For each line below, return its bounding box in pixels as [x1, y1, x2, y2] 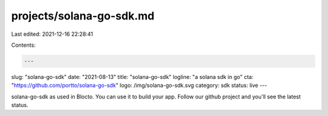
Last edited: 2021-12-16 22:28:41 [11, 30, 94, 38]
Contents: [11, 41, 36, 49]
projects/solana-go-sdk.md [11, 9, 155, 22]
